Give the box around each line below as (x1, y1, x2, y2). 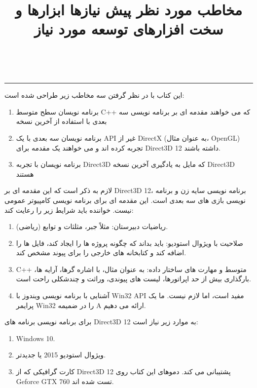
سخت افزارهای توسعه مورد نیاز (34, 19, 223, 39)
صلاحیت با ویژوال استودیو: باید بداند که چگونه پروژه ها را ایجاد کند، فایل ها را (16, 237, 243, 248)
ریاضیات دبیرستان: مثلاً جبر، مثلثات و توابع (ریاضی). (16, 221, 168, 232)
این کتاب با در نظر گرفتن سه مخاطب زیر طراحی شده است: (4, 90, 184, 100)
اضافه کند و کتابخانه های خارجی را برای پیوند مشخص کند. (16, 247, 186, 258)
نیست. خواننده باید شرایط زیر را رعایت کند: (4, 204, 134, 215)
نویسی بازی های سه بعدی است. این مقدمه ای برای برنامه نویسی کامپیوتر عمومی (4, 194, 246, 205)
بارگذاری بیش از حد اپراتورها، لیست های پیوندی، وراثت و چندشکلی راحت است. (16, 273, 251, 284)
